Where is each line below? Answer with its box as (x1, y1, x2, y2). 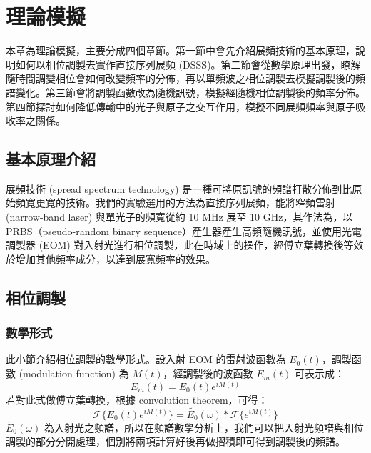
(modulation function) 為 (19, 366, 129, 381)
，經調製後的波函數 (163, 366, 253, 381)
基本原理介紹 (6, 148, 96, 170)
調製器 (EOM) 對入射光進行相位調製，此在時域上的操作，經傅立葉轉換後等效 (6, 237, 364, 252)
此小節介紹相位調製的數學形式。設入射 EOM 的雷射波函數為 (6, 352, 286, 367)
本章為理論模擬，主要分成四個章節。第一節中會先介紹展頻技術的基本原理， (6, 43, 355, 58)
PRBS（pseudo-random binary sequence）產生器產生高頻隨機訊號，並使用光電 (6, 223, 362, 238)
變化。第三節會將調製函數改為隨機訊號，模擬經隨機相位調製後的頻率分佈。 (15, 84, 365, 99)
